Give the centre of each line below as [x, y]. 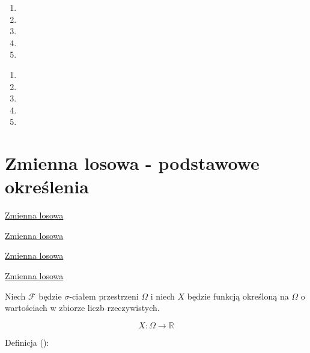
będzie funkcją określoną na [238, 296]
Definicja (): [27, 342]
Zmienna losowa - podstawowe [132, 163]
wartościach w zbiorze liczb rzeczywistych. [82, 308]
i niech [163, 296]
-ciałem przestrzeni [104, 296]
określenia [47, 186]
